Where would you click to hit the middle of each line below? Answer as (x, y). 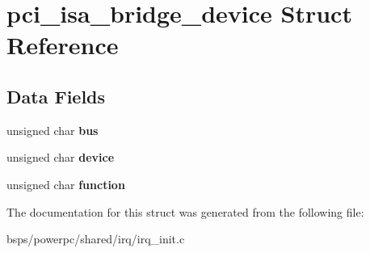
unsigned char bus (53, 130)
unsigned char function (66, 184)
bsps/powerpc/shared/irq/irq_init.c (96, 239)
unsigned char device (61, 157)
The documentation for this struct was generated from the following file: (185, 211)
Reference (63, 45)
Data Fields (56, 96)
